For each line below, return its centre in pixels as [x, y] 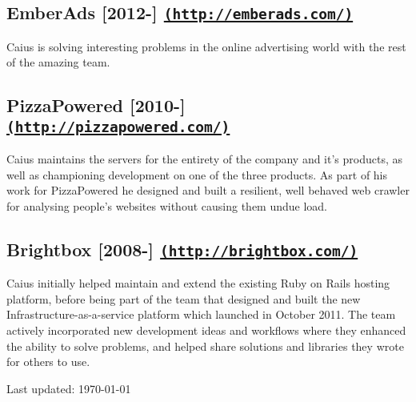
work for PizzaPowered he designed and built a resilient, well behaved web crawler [208, 190]
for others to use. [48, 362]
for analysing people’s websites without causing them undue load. [167, 205]
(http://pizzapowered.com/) [118, 127]
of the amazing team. [58, 62]
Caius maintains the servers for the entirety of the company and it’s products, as [204, 159]
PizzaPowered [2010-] [96, 105]
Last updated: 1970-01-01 [69, 388]
